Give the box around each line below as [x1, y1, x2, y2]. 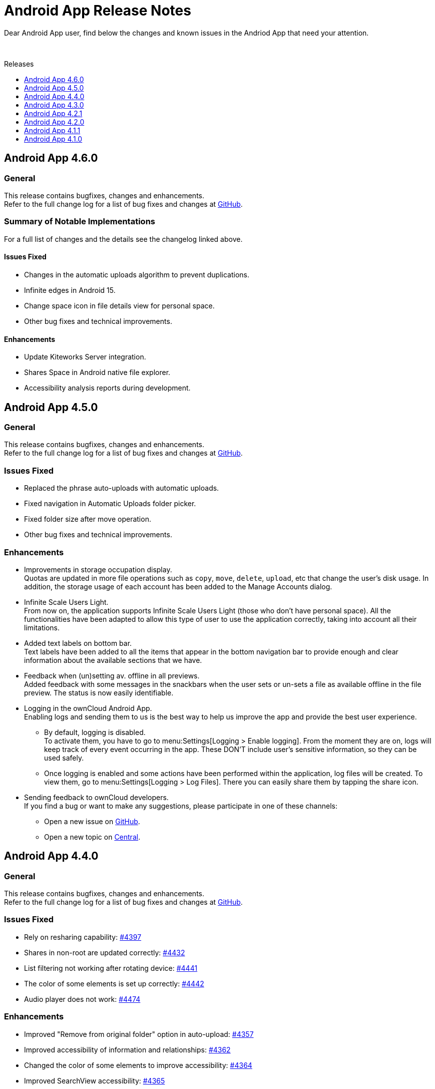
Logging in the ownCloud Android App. [24, 703, 152, 712]
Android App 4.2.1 [24, 109, 83, 118]
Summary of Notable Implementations [4, 216, 155, 227]
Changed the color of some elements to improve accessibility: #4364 [24, 1060, 252, 1069]
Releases [4, 59, 34, 68]
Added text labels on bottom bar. [24, 638, 132, 647]
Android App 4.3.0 [24, 100, 84, 109]
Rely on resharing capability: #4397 [24, 932, 142, 941]
